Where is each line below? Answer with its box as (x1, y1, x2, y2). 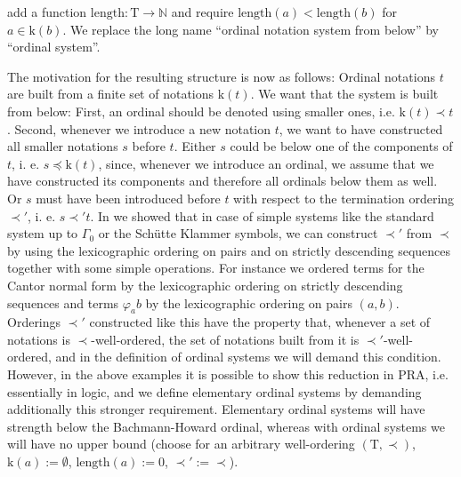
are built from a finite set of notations (7, 84, 214, 103)
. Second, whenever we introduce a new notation (7, 119, 271, 138)
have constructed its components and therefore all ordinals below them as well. (7, 171, 438, 190)
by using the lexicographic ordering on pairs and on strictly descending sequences (7, 241, 451, 259)
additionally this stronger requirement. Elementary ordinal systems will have (7, 400, 425, 418)
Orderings (7, 313, 61, 331)
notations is (7, 330, 70, 348)
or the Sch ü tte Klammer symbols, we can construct (98, 224, 378, 242)
